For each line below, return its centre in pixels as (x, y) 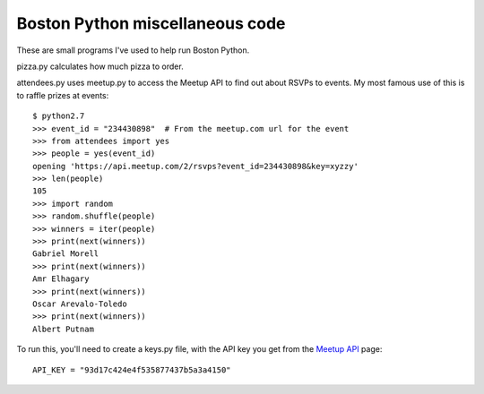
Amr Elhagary (61, 279)
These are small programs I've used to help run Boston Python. (133, 50)
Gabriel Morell (66, 254)
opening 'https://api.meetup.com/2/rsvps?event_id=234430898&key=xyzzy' (195, 166)
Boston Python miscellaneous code (151, 23)
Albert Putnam (63, 329)
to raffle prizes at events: (63, 95)
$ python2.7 (59, 116)
